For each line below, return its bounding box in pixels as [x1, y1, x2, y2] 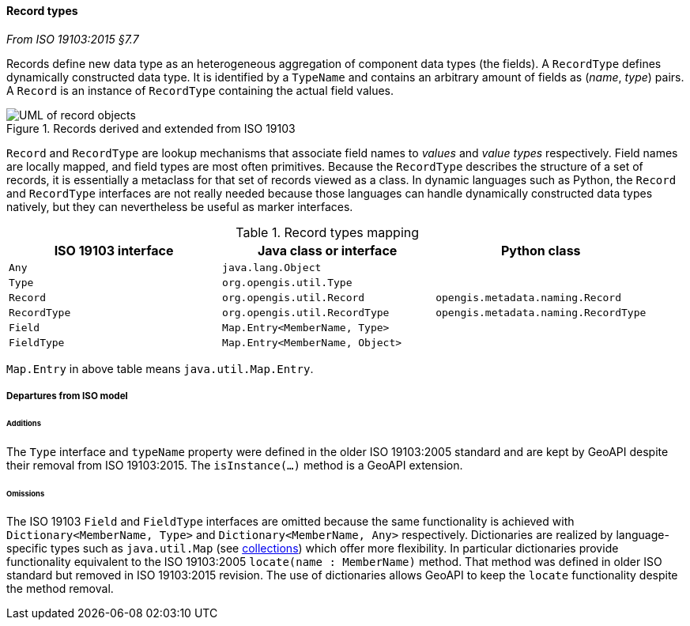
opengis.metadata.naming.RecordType [435, 306, 647, 319]
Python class [500, 242, 581, 258]
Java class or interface [257, 242, 398, 258]
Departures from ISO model [6, 390, 128, 402]
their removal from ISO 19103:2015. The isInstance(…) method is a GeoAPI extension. [6, 458, 463, 472]
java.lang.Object [222, 261, 322, 273]
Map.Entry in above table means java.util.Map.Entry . [6, 361, 314, 375]
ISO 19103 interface [54, 242, 174, 258]
